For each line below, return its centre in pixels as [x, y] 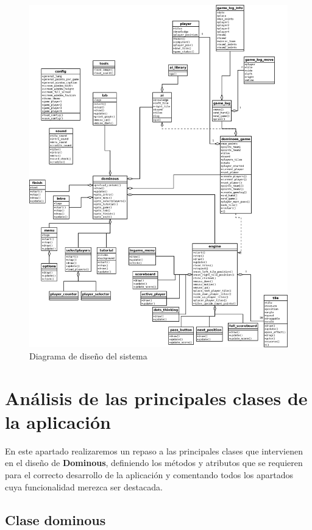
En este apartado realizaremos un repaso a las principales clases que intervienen [154, 450]
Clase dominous [55, 519]
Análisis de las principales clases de [156, 397]
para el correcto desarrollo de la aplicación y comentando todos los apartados [149, 475]
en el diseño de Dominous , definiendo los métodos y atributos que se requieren [154, 463]
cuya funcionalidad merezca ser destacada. [84, 486]
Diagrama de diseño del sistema [88, 355]
